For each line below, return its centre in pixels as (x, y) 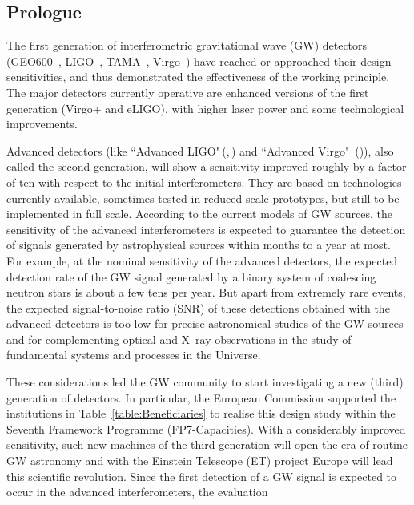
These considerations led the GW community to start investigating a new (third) (205, 382)
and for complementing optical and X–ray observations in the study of (179, 339)
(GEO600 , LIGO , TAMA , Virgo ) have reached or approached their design (199, 61)
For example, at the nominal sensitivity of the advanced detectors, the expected (202, 260)
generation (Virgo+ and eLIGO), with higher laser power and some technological (205, 108)
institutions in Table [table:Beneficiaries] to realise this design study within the (201, 413)
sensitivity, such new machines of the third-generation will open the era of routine (207, 444)
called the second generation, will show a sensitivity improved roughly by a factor (207, 166)
